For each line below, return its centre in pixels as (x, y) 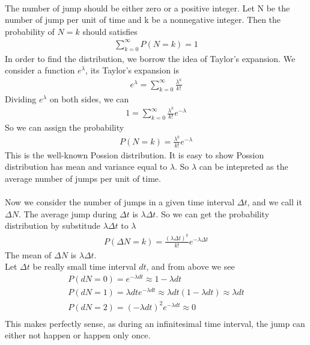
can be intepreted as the (244, 166)
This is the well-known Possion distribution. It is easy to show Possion (135, 154)
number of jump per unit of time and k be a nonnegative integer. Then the (143, 20)
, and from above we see (190, 266)
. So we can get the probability (213, 213)
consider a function (40, 70)
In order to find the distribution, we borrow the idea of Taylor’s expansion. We (150, 58)
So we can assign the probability (65, 127)
